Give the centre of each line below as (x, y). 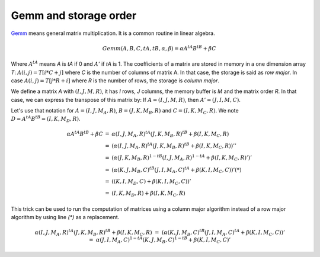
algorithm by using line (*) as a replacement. (65, 217)
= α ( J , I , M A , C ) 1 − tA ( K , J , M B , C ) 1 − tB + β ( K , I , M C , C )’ (160, 240)
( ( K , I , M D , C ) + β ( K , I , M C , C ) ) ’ (151, 182)
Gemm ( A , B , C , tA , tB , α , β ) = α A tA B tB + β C (159, 48)
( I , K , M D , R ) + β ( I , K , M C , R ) (149, 194)
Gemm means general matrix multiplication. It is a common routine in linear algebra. (113, 33)
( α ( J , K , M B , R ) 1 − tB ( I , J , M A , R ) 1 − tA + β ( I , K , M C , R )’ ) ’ (182, 158)
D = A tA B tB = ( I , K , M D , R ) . (46, 119)
